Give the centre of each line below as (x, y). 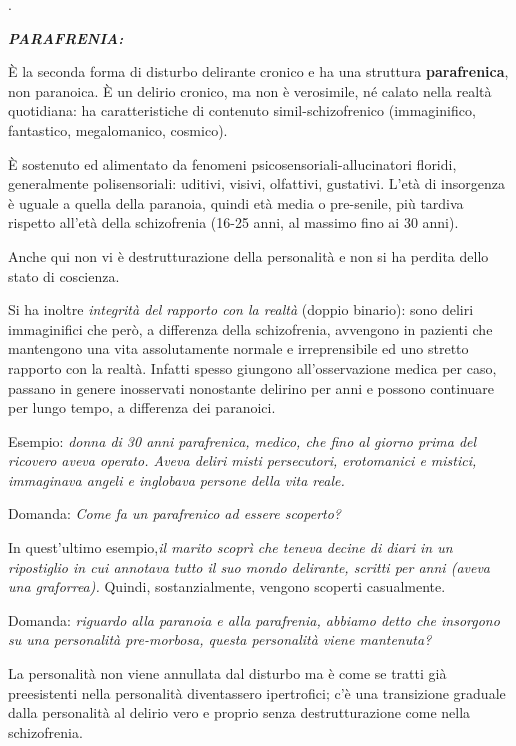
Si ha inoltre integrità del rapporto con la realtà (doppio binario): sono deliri (241, 309)
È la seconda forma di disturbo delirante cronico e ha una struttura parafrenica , (258, 71)
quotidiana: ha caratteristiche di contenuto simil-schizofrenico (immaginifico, (242, 110)
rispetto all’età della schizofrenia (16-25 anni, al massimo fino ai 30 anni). (233, 222)
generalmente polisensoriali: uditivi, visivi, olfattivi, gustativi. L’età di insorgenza (256, 183)
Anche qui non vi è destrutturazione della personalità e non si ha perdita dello (248, 255)
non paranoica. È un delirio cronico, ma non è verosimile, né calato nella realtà (250, 90)
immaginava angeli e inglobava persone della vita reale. (176, 479)
